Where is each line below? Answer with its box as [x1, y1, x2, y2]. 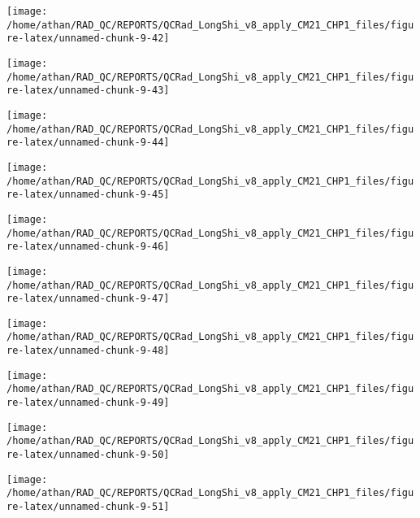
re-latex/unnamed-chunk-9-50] [6, 449, 170, 461]
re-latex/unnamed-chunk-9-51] [6, 501, 170, 513]
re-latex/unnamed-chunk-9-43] [6, 85, 170, 97]
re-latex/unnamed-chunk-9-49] [6, 397, 170, 409]
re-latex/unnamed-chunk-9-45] [6, 189, 170, 201]
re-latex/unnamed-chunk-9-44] [6, 137, 170, 149]
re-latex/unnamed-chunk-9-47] [6, 293, 170, 305]
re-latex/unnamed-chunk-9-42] [6, 33, 170, 45]
